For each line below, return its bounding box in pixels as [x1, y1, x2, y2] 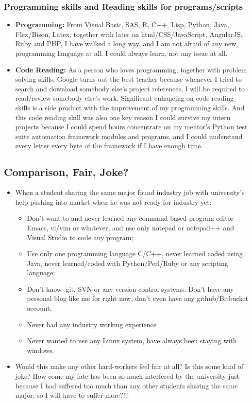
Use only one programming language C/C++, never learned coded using [27, 248, 243, 259]
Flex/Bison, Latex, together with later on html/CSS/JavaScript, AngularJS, [15, 29, 243, 39]
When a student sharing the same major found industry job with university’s [15, 187, 245, 197]
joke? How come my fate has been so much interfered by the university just [15, 371, 239, 381]
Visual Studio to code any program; [27, 232, 134, 242]
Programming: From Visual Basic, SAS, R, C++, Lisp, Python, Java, [15, 19, 229, 30]
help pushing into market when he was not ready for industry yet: [15, 196, 212, 207]
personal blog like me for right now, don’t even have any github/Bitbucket [27, 293, 248, 303]
